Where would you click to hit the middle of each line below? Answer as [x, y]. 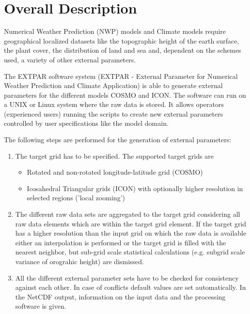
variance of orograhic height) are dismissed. [80, 261]
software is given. [41, 306]
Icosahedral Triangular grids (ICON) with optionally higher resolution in [135, 188]
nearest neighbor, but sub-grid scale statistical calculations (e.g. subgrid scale [130, 252]
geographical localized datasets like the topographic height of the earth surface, [122, 40]
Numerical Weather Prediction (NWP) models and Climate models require [115, 31]
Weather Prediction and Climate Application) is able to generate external [113, 85]
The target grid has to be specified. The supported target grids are [115, 156]
